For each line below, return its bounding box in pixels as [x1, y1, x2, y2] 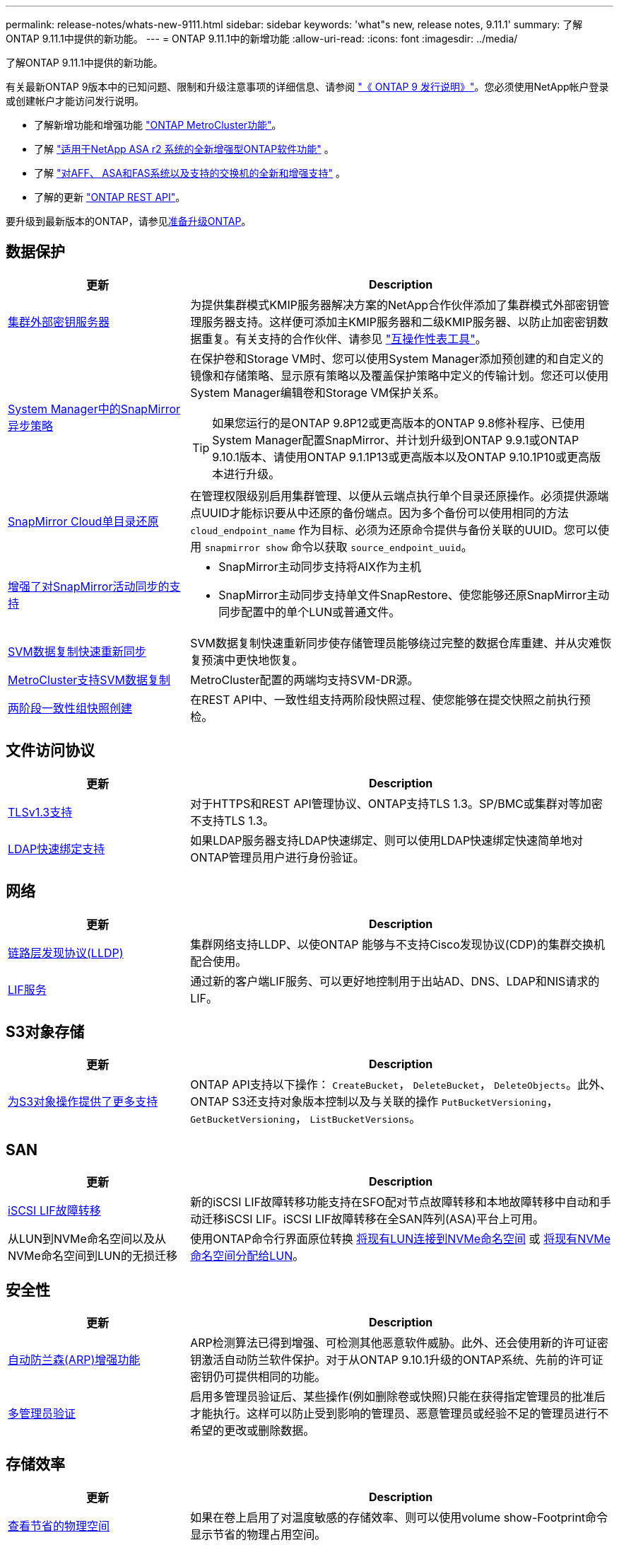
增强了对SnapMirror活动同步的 [8, 579, 170, 594]
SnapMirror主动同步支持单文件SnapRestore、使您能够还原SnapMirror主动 [218, 587, 610, 602]
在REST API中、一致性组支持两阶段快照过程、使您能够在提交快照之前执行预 [190, 692, 591, 707]
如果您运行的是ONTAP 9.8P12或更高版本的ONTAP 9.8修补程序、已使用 [212, 415, 586, 430]
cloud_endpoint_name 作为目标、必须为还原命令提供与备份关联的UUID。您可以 [190, 522, 599, 537]
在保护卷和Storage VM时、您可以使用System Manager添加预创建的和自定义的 [190, 351, 603, 366]
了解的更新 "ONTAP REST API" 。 [34, 191, 186, 203]
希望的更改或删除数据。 [190, 1423, 315, 1438]
